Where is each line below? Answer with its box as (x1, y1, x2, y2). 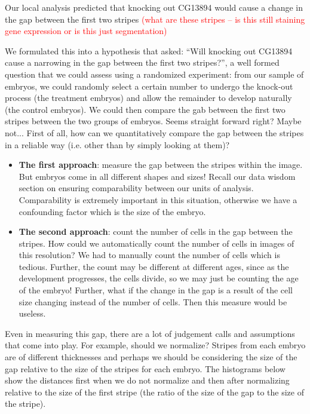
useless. (19, 307, 46, 320)
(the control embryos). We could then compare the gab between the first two (5, 103, 286, 115)
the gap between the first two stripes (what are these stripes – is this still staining (5, 13, 305, 25)
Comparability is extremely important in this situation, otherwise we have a (19, 193, 297, 206)
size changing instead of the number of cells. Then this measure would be (19, 295, 287, 308)
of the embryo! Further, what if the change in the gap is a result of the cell (19, 284, 293, 296)
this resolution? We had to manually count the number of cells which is (19, 249, 280, 261)
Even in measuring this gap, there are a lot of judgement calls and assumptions (5, 327, 295, 339)
